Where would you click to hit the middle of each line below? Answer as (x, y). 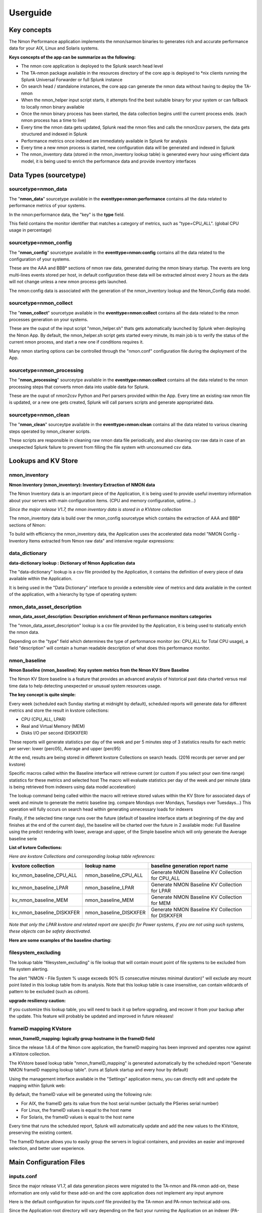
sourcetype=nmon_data (38, 189)
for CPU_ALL (166, 878)
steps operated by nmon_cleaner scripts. (50, 431)
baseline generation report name (190, 866)
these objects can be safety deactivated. (50, 931)
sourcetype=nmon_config (41, 243)
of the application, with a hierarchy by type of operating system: (73, 594)
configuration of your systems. (40, 259)
